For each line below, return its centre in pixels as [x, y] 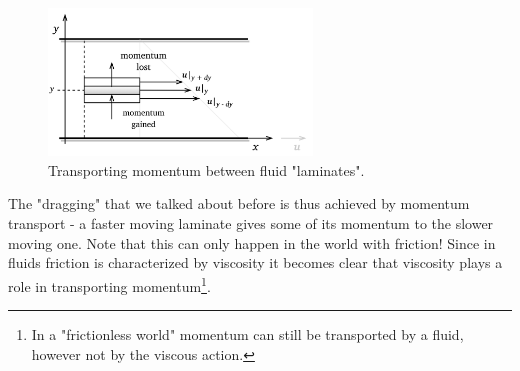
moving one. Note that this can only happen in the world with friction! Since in [252, 242]
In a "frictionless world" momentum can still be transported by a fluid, [247, 334]
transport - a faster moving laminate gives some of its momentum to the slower [251, 223]
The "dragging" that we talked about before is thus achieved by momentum [239, 203]
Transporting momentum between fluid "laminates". [206, 169]
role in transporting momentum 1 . [109, 284]
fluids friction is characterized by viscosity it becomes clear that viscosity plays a [255, 262]
